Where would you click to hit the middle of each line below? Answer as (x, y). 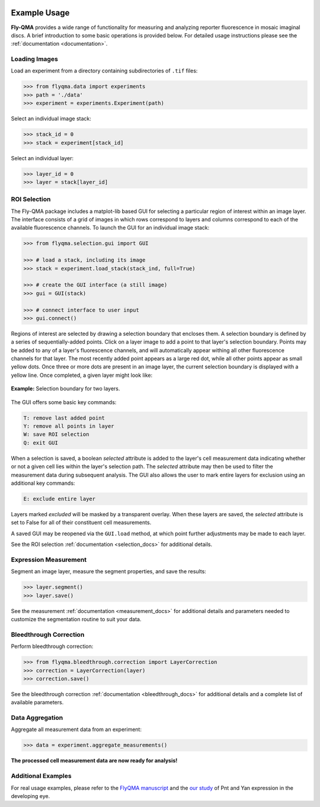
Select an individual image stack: (51, 119)
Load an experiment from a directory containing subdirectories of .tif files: (104, 71)
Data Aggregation (37, 718)
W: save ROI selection (56, 434)
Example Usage (40, 13)
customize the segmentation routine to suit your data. (76, 619)
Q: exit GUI (41, 443)
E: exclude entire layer (60, 499)
